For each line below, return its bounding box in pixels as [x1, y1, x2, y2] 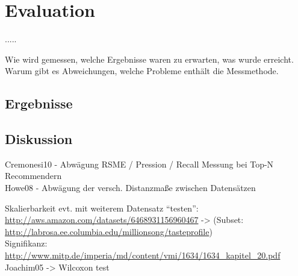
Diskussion [5, 130, 73, 148]
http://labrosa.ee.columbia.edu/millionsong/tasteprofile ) [5, 225, 213, 237]
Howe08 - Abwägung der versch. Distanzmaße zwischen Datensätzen [5, 181, 256, 194]
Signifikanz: [5, 237, 48, 249]
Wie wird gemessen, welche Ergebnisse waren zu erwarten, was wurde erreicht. [5, 52, 294, 65]
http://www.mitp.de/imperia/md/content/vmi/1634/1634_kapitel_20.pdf [5, 249, 281, 262]
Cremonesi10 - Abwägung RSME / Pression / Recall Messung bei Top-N [5, 157, 274, 170]
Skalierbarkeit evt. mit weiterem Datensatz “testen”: [5, 201, 199, 214]
